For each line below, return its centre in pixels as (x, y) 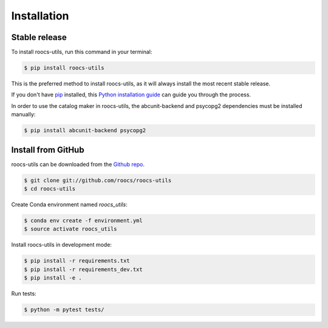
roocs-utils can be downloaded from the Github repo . (78, 164)
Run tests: (24, 293)
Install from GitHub (48, 149)
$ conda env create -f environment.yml (83, 221)
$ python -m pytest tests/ (64, 310)
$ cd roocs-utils (50, 189)
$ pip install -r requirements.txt (77, 261)
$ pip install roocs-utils (64, 68)
